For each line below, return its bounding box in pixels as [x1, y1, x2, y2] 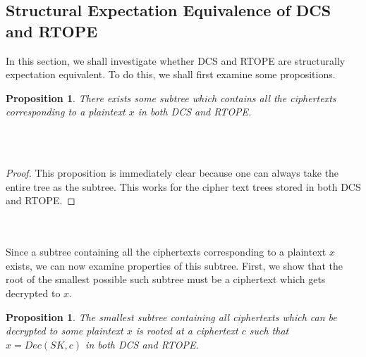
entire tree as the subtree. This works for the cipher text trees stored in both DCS [6, 179, 361, 194]
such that [249, 323, 289, 338]
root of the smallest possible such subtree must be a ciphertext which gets [6, 272, 326, 287]
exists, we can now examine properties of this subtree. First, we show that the [6, 258, 343, 273]
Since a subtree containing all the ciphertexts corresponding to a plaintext [6, 244, 327, 259]
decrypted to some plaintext [6, 323, 123, 338]
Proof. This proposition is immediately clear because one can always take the [6, 165, 339, 180]
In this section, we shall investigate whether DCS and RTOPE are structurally [6, 53, 346, 68]
